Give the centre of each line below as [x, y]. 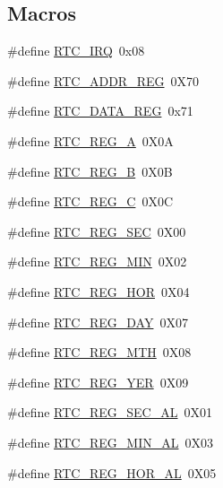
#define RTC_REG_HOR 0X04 [99, 291]
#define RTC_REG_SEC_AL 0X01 [110, 412]
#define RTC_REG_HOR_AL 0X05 [112, 472]
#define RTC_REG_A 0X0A [90, 140]
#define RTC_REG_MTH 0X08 [99, 352]
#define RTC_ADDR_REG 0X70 [103, 80]
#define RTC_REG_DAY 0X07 [98, 322]
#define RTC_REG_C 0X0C [90, 201]
